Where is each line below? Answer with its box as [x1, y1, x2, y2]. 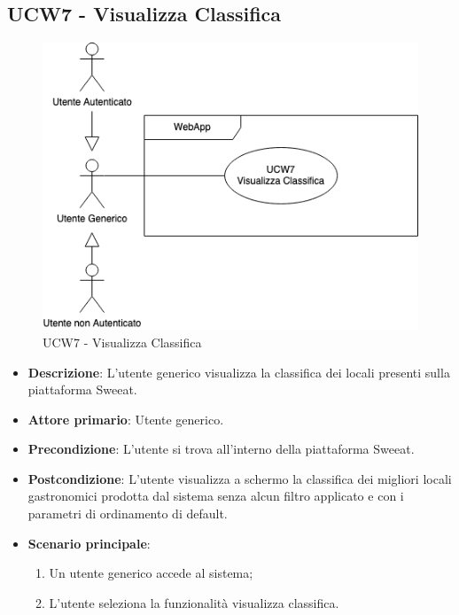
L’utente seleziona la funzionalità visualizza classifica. [49, 593, 339, 611]
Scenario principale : [27, 533, 151, 552]
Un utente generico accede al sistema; [49, 564, 253, 582]
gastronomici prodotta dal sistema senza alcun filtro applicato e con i [27, 487, 404, 505]
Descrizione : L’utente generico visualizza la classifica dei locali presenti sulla [27, 362, 450, 381]
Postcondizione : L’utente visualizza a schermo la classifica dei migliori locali [27, 469, 452, 487]
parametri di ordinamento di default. [27, 504, 228, 523]
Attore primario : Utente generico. [27, 409, 224, 428]
